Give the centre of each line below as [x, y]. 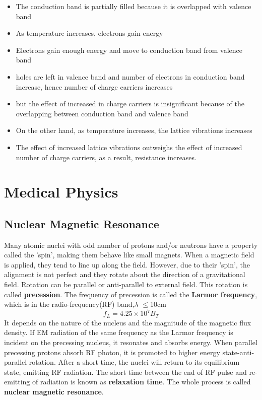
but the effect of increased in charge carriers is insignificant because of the [130, 104]
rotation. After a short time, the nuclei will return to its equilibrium [134, 362]
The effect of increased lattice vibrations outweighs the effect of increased [129, 147]
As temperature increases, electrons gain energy [89, 33]
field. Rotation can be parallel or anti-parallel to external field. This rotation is [126, 284]
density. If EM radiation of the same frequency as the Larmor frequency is [119, 332]
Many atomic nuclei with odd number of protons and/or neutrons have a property [131, 245]
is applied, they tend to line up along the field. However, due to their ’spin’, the [127, 264]
